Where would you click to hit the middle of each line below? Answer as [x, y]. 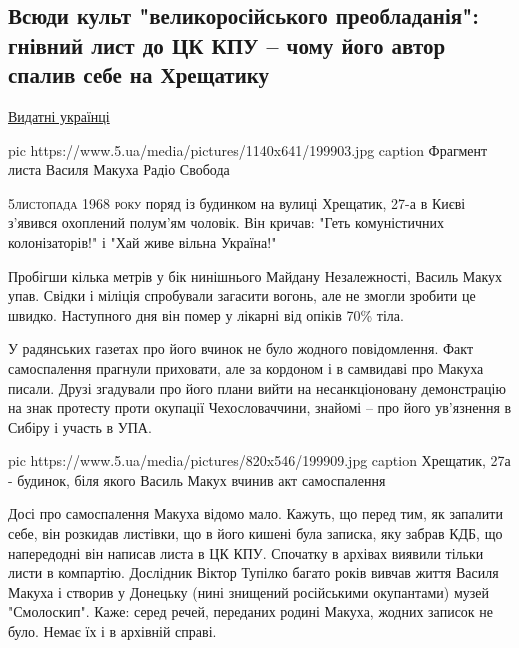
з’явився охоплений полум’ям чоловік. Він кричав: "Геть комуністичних [226, 222]
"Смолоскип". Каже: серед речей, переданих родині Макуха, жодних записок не [251, 611]
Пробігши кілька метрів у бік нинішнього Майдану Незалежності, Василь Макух [255, 275]
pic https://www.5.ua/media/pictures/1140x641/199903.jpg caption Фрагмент [248, 149]
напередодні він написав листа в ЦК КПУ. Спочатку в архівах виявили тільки [246, 552]
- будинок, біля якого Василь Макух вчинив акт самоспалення [197, 479]
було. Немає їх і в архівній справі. [112, 631]
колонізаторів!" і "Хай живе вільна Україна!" [142, 241]
